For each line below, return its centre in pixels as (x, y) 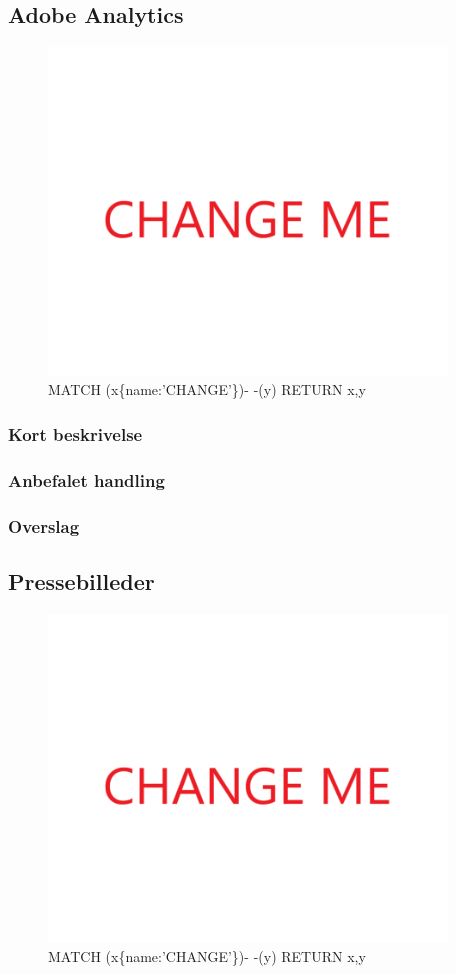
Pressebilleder (81, 580)
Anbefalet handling (86, 479)
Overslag (44, 525)
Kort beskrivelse (75, 433)
